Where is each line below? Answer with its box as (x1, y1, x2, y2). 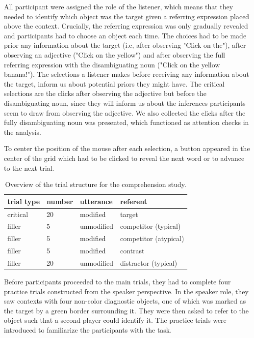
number (47, 196, 73, 206)
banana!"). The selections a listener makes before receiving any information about (4, 69, 249, 79)
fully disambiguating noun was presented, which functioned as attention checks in (4, 117, 249, 127)
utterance (79, 196, 113, 206)
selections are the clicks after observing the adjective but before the (4, 88, 207, 98)
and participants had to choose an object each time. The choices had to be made (4, 30, 247, 40)
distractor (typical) (120, 257, 178, 268)
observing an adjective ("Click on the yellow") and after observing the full (4, 49, 225, 60)
